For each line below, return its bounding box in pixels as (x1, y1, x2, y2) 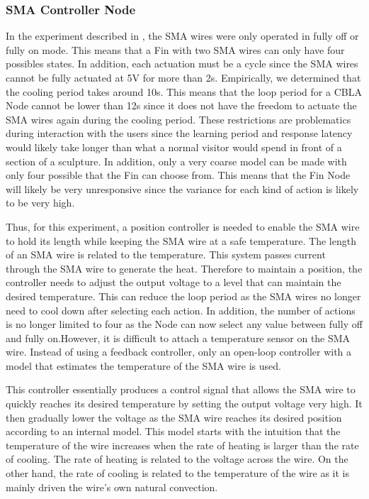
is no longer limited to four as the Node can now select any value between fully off (6, 317, 363, 331)
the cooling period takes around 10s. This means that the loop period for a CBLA (6, 84, 362, 99)
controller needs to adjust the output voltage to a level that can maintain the (6, 275, 341, 290)
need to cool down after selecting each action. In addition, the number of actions (6, 302, 356, 317)
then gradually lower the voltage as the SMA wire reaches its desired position (6, 410, 342, 424)
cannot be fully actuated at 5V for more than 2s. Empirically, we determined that (6, 70, 361, 84)
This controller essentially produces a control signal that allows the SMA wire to (6, 382, 356, 397)
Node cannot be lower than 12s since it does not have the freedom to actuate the (6, 98, 357, 113)
